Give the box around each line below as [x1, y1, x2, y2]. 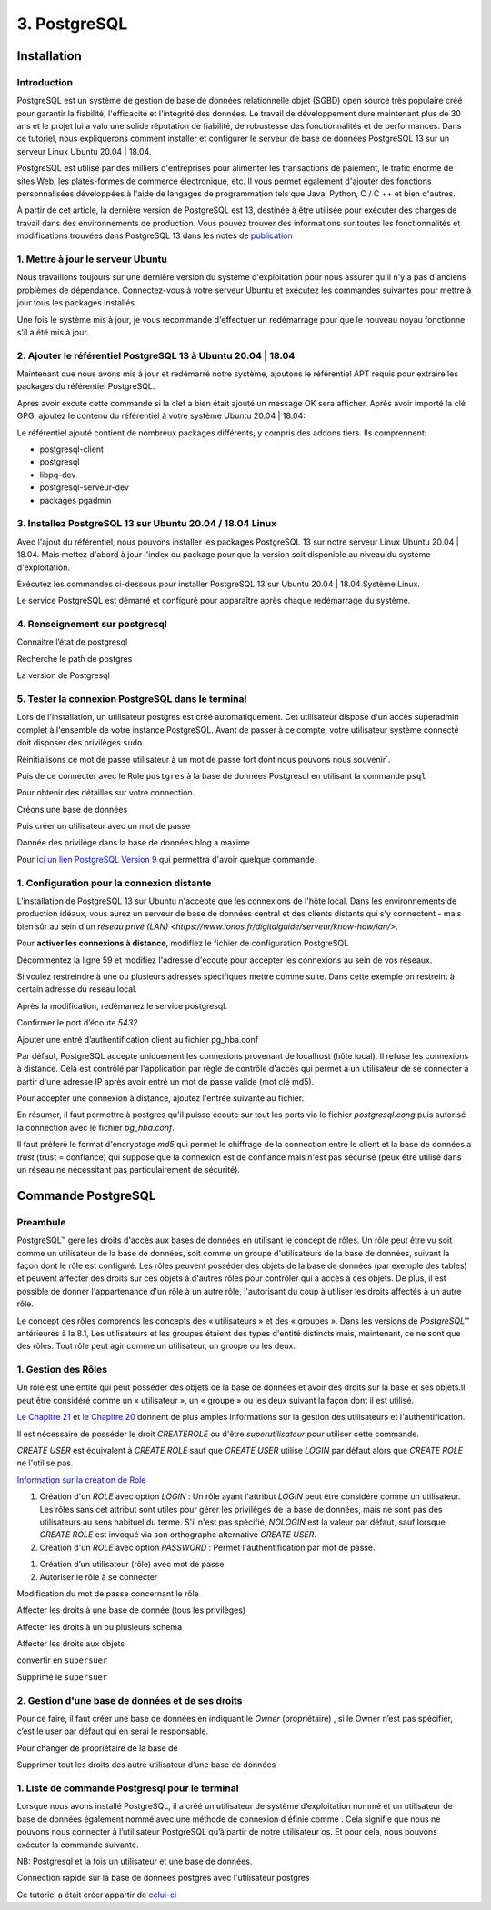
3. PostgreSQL [16, 14, 128, 34]
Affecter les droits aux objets [16, 1638, 125, 1649]
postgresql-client [39, 444, 105, 455]
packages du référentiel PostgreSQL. [16, 381, 155, 392]
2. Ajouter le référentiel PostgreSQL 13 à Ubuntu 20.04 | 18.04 [16, 349, 296, 362]
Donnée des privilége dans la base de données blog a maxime [16, 837, 250, 848]
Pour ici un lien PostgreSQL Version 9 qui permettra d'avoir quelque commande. [16, 854, 317, 865]
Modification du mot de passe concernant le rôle [16, 1587, 199, 1599]
